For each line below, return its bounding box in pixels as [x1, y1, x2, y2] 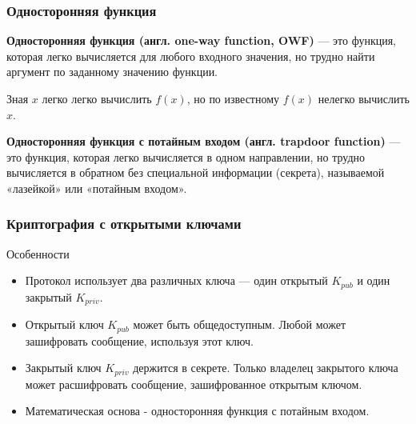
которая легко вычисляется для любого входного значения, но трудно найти [6, 47, 375, 64]
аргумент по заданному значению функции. [6, 63, 218, 80]
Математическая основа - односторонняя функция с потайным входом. [25, 402, 370, 419]
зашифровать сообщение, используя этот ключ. [25, 332, 254, 349]
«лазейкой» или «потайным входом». [6, 179, 187, 196]
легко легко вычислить [42, 90, 152, 106]
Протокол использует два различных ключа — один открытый [25, 272, 328, 289]
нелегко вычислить [318, 90, 410, 106]
